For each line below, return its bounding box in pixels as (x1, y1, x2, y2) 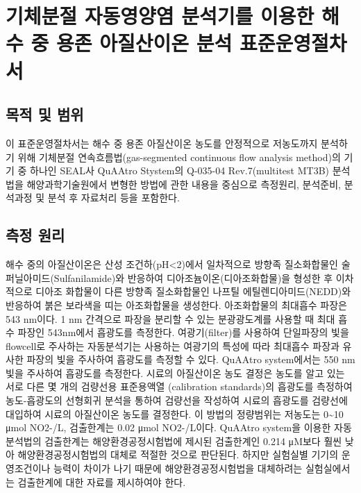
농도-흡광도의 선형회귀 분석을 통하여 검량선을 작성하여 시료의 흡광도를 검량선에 (6, 393, 348, 408)
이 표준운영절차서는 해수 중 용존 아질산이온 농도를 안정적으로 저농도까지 (6, 135, 318, 150)
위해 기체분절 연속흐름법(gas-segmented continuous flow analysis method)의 (17, 149, 341, 164)
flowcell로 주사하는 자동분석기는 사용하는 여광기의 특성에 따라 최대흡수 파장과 (6, 338, 339, 353)
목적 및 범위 (6, 103, 84, 125)
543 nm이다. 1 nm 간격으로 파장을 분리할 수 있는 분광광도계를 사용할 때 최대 (6, 311, 335, 326)
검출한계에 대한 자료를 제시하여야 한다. (17, 474, 186, 489)
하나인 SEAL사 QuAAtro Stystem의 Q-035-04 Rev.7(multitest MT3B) (30, 163, 329, 178)
